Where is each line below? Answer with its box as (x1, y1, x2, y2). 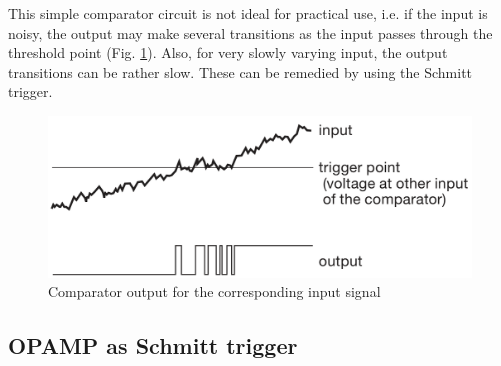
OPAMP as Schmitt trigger (8, 330, 298, 361)
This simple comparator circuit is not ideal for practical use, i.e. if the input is (8, 3, 488, 23)
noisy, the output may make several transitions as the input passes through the (8, 22, 493, 43)
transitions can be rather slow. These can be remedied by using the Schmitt (8, 61, 473, 82)
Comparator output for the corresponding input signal (48, 281, 381, 302)
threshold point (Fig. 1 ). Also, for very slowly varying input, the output (8, 42, 448, 63)
